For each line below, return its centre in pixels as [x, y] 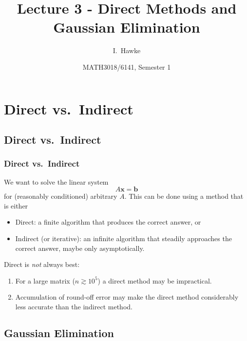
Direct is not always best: [42, 264]
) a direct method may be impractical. [155, 280]
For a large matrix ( [45, 280]
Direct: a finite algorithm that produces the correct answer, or [108, 222]
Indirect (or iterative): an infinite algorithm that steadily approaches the [123, 238]
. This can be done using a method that [184, 196]
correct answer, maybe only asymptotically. [80, 248]
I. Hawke [127, 50]
